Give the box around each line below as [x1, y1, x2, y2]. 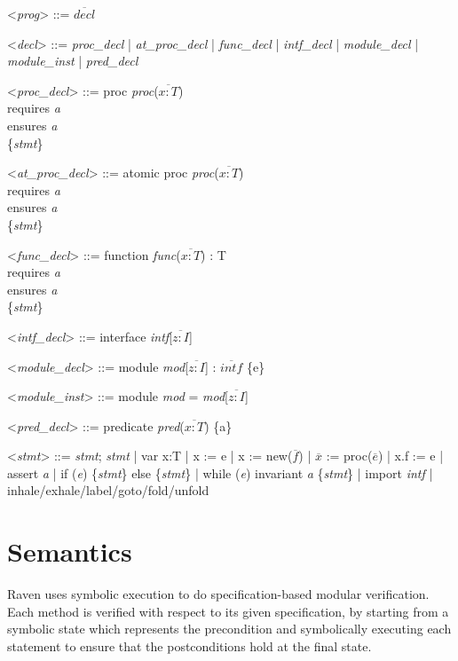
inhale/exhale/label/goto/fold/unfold [7, 481, 209, 500]
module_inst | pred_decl [7, 51, 138, 70]
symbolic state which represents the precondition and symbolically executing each [7, 619, 452, 638]
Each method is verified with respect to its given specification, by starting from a [7, 602, 449, 620]
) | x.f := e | [377, 446, 444, 465]
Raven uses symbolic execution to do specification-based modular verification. [7, 585, 430, 603]
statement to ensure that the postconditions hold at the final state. [7, 636, 372, 655]
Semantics [7, 533, 132, 570]
